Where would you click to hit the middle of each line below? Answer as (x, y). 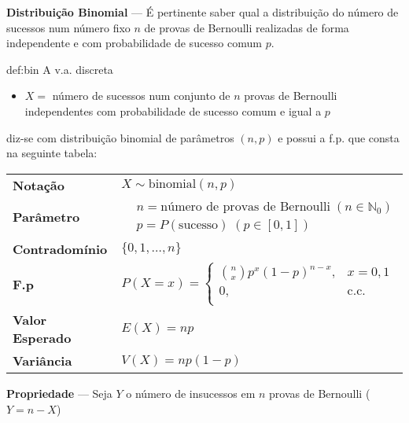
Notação (39, 185)
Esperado (42, 338)
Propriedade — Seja (59, 394)
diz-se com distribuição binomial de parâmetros (120, 137)
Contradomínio (60, 248)
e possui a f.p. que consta (339, 137)
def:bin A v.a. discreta (60, 69)
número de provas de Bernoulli (245, 207)
